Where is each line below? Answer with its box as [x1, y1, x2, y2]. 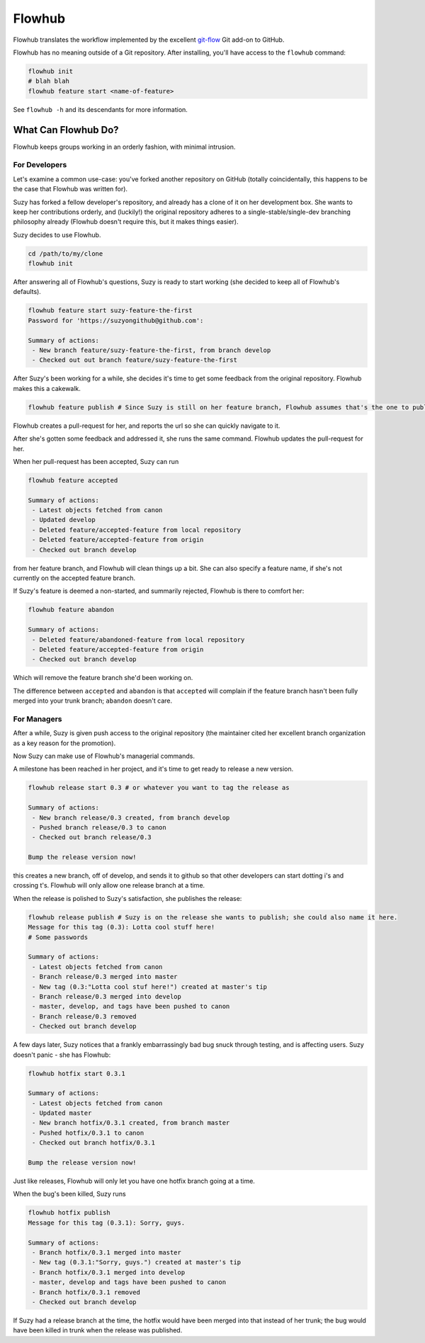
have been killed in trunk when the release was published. [13, 1326, 183, 1334]
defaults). [13, 288, 42, 296]
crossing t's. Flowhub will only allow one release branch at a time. [13, 881, 205, 890]
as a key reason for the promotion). [13, 739, 116, 747]
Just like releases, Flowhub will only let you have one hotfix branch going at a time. [13, 1177, 255, 1186]
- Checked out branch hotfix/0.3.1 [32, 1139, 156, 1147]
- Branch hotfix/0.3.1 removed [32, 1288, 141, 1296]
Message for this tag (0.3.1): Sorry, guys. [28, 1218, 186, 1227]
